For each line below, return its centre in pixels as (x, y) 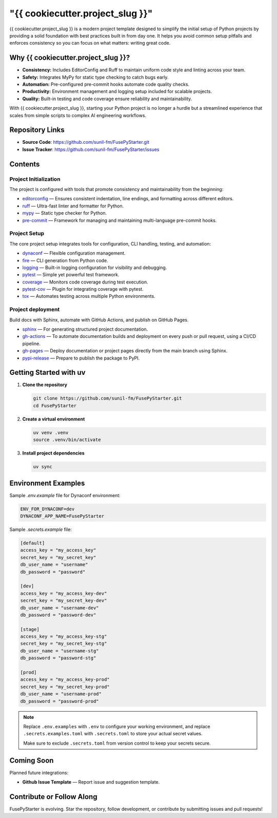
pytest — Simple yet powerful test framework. (71, 275)
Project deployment (35, 310)
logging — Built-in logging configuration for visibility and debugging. (95, 268)
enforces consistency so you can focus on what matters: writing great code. (90, 43)
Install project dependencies (53, 453)
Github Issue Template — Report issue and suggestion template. (91, 782)
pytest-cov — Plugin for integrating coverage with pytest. (83, 289)
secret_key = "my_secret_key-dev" (64, 601)
